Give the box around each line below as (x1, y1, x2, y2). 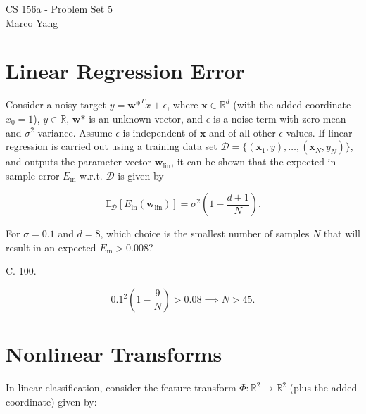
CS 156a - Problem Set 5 (6, 1, 113, 15)
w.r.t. (80, 168, 103, 182)
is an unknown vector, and (89, 111, 203, 125)
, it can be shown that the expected (171, 154, 324, 169)
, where (167, 97, 198, 112)
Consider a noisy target (6, 97, 106, 112)
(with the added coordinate (233, 97, 351, 112)
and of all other (209, 125, 276, 139)
